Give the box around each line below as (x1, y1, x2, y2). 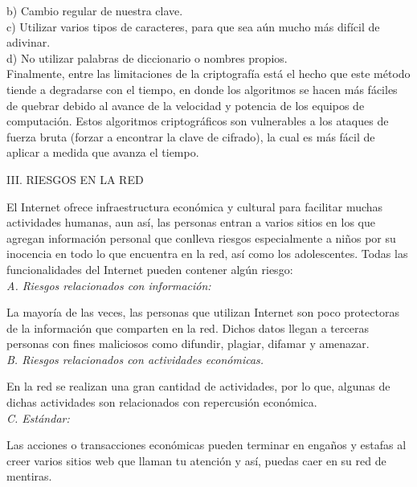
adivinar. (6, 34, 51, 51)
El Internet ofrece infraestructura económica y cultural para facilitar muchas (6, 198, 383, 215)
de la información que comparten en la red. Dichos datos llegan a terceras (6, 319, 369, 336)
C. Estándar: (6, 409, 70, 426)
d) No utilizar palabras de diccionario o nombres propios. (6, 49, 288, 66)
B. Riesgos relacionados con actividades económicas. (6, 350, 264, 367)
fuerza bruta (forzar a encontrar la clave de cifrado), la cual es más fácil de (6, 128, 375, 145)
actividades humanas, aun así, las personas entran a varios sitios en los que (6, 214, 375, 231)
